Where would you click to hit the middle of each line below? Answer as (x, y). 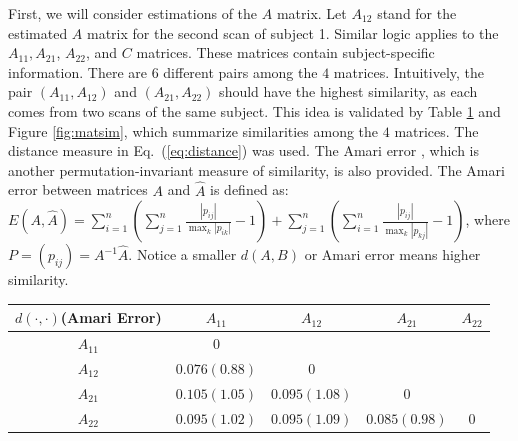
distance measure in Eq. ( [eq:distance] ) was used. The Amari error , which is (244, 150)
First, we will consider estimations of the (133, 13)
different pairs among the (240, 71)
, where (487, 219)
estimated (38, 32)
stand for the (417, 13)
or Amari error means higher (392, 254)
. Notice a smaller (182, 254)
